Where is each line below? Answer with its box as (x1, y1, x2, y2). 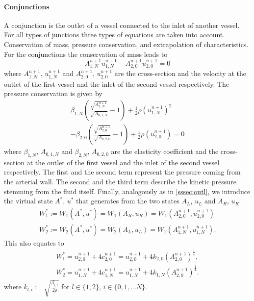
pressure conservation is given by (4, 88, 102, 99)
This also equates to (4, 237, 64, 248)
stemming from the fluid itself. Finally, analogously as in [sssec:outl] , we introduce (4, 186, 251, 196)
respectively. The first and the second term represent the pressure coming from (4, 167, 241, 177)
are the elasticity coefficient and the (111, 146, 219, 156)
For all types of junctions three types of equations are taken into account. (4, 29, 225, 40)
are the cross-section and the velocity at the (114, 68, 246, 78)
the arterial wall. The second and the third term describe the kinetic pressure (4, 176, 236, 187)
